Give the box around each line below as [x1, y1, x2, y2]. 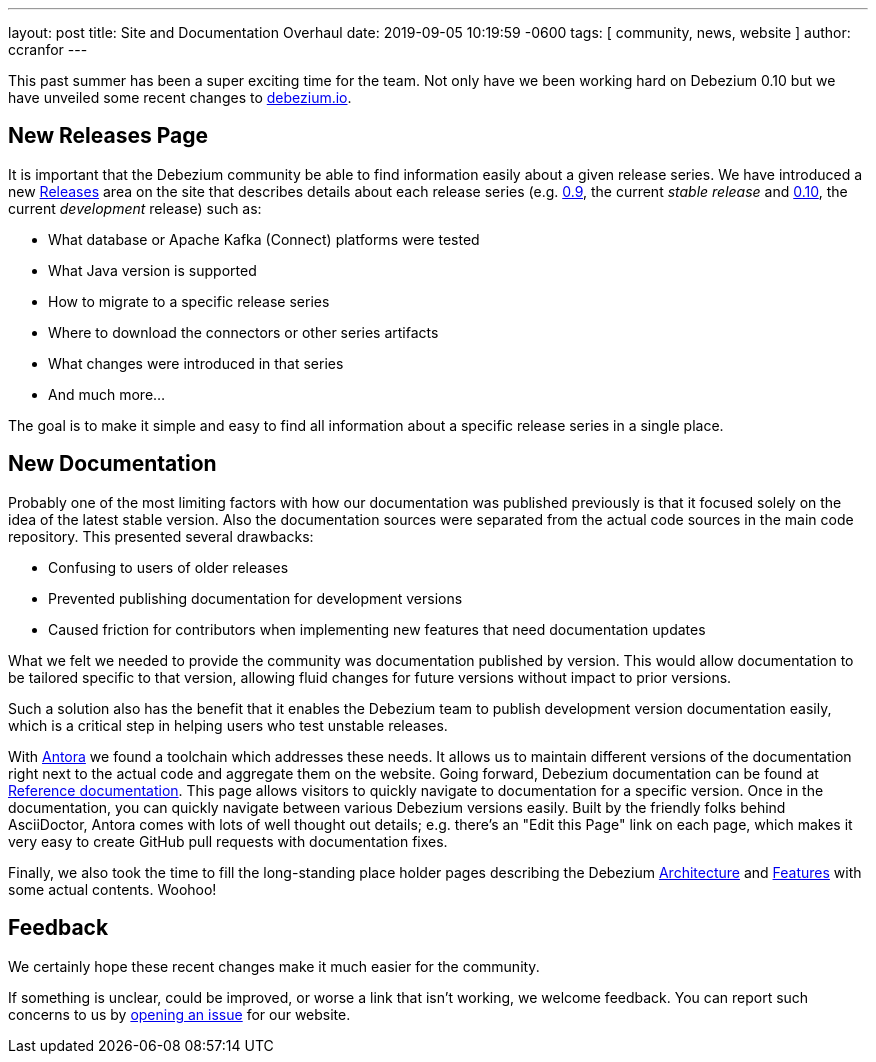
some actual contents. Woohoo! [8, 880, 217, 898]
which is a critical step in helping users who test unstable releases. [8, 716, 448, 734]
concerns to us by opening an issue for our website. [8, 1005, 351, 1023]
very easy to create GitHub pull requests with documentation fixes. [8, 832, 448, 850]
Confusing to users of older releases [48, 558, 289, 576]
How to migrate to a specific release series [48, 292, 330, 310]
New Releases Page [8, 123, 209, 149]
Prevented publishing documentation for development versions [48, 589, 463, 607]
